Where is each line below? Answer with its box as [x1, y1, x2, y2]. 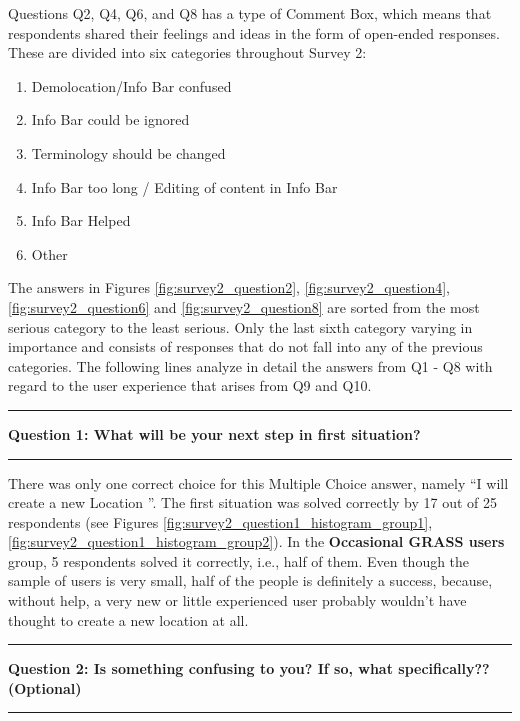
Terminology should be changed [31, 142, 226, 163]
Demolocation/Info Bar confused [31, 75, 232, 96]
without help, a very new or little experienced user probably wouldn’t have [8, 590, 467, 611]
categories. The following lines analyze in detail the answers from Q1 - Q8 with [8, 355, 493, 376]
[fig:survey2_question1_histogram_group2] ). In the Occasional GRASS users [8, 531, 505, 552]
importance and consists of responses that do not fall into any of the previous [8, 336, 483, 357]
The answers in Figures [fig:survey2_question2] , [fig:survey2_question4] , [8, 277, 450, 298]
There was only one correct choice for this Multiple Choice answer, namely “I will [8, 472, 509, 493]
